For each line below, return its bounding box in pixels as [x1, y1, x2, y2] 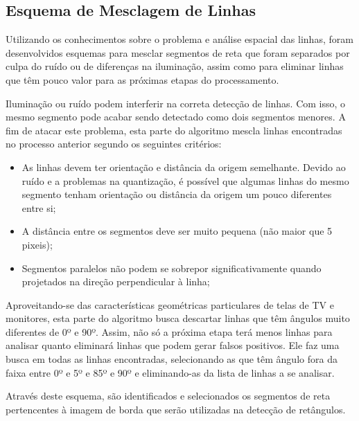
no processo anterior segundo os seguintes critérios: [6, 136, 222, 151]
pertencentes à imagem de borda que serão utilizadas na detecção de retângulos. [6, 402, 346, 416]
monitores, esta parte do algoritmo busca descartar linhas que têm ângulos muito [6, 311, 350, 325]
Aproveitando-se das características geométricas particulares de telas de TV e [6, 297, 334, 312]
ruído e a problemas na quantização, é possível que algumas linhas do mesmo [21, 173, 349, 188]
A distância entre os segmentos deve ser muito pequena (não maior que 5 [21, 224, 333, 238]
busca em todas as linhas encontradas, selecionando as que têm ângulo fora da [6, 352, 338, 366]
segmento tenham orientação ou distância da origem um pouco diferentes [21, 187, 332, 201]
